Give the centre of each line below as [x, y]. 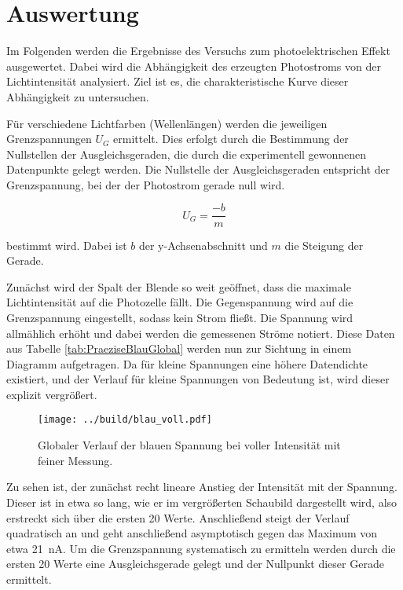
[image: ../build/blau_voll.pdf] [125, 420]
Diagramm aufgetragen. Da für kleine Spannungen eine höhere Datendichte [187, 363]
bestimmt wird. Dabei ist [67, 245]
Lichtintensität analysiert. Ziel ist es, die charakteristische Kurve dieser [178, 81]
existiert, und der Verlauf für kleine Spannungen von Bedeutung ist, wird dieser [198, 379]
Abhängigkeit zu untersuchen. [78, 96]
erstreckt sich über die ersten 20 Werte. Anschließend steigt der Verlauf [178, 517]
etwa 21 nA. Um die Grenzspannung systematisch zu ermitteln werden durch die [201, 548]
